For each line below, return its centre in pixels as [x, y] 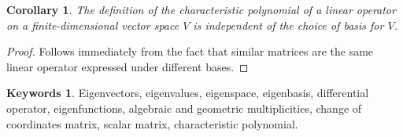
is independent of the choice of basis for [288, 25]
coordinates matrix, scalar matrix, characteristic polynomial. [152, 123]
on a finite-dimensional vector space [93, 25]
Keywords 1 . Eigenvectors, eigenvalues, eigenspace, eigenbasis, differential [188, 93]
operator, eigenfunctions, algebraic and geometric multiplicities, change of [184, 108]
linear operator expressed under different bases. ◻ [128, 66]
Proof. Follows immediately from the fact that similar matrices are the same [190, 51]
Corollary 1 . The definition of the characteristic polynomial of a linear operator [201, 9]
